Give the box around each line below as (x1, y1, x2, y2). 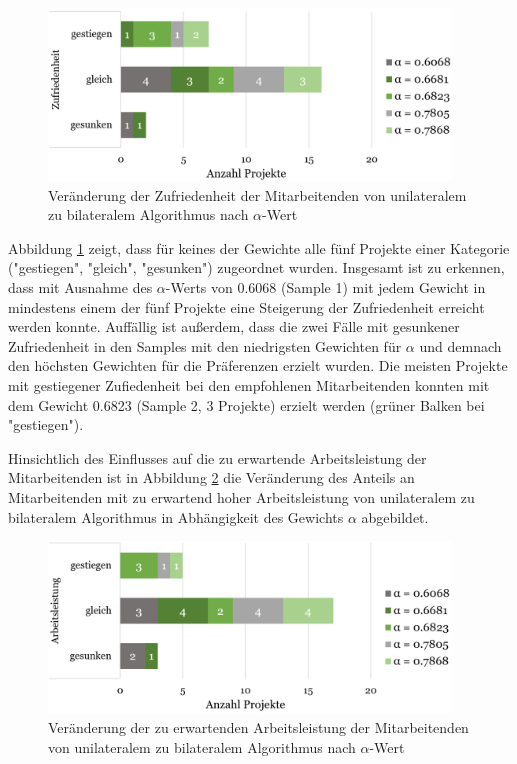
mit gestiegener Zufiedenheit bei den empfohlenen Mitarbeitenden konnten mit (8, 375, 490, 395)
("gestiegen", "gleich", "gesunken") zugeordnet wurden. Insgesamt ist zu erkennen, (8, 257, 505, 278)
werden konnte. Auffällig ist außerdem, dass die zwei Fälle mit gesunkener (8, 316, 460, 337)
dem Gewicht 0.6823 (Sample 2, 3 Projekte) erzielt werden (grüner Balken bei (8, 394, 485, 415)
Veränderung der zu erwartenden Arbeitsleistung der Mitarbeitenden (48, 717, 469, 738)
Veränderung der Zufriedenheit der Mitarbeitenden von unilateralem (48, 184, 467, 205)
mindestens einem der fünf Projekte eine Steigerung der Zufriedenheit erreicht (8, 296, 485, 317)
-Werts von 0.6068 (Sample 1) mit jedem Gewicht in (165, 277, 486, 298)
